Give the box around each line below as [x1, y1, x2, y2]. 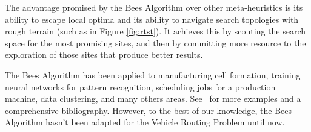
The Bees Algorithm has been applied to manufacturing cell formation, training [5, 68, 301, 81]
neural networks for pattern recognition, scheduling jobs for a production [5, 80, 276, 93]
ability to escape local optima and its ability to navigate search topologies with [5, 13, 299, 25]
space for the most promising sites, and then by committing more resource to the [5, 36, 306, 49]
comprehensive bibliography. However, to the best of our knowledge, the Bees [5, 104, 292, 116]
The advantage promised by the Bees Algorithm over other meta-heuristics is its [5, 1, 303, 13]
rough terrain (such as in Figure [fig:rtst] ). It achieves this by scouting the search [5, 25, 306, 37]
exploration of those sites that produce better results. [5, 48, 203, 61]
